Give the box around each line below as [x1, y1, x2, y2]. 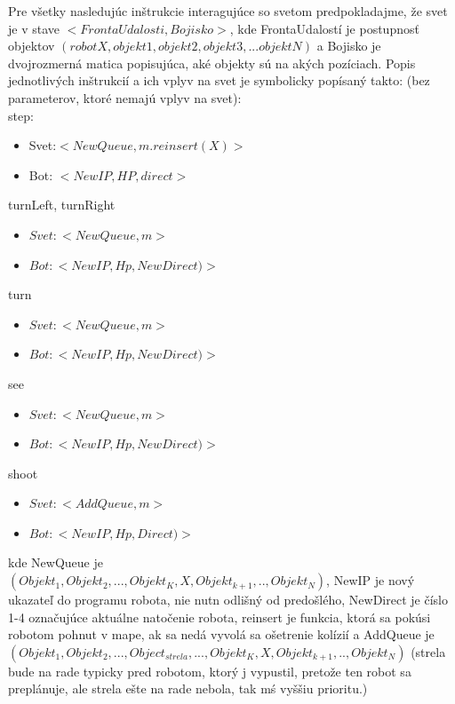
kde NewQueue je [8, 553, 103, 572]
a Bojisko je [316, 36, 381, 55]
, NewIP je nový [326, 571, 415, 589]
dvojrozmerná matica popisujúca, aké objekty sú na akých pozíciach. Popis [8, 53, 416, 72]
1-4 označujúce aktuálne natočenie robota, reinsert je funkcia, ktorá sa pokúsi [8, 607, 431, 626]
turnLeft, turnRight [8, 195, 116, 214]
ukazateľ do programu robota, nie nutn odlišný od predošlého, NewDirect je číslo [8, 590, 448, 609]
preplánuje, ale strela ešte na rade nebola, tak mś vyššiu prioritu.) [8, 679, 368, 698]
